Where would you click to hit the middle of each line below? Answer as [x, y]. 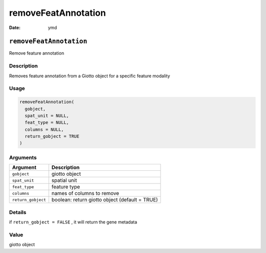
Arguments [23, 158]
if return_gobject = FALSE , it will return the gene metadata [73, 222]
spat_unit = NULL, [47, 115]
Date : [15, 28]
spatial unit [64, 181]
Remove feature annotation [36, 53]
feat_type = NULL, [47, 123]
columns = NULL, [44, 129]
